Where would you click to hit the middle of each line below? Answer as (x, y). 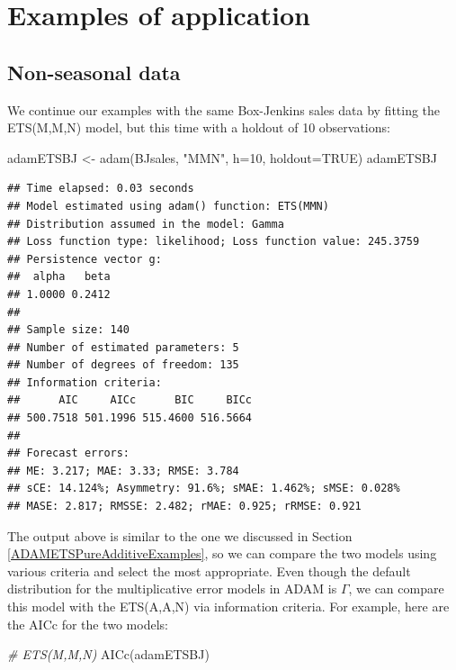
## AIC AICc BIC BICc (130, 400)
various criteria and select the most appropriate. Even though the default (209, 570)
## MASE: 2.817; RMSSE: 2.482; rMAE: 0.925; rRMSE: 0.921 (184, 507)
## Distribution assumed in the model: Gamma (146, 224)
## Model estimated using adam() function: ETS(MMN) (168, 206)
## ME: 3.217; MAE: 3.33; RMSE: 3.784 (123, 471)
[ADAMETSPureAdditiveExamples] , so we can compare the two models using (222, 553)
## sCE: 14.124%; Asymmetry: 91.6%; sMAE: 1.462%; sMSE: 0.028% (204, 489)
